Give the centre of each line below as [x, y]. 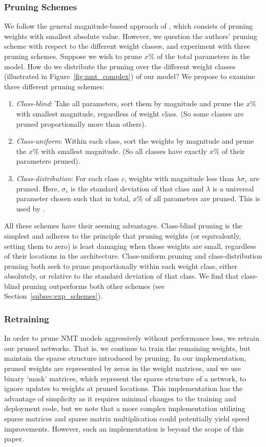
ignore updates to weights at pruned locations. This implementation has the [124, 388]
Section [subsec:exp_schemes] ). [54, 296]
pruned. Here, [38, 188]
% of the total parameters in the [199, 56]
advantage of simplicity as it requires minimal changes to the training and [120, 398]
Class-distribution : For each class [68, 178]
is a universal [233, 188]
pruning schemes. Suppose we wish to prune [73, 56]
